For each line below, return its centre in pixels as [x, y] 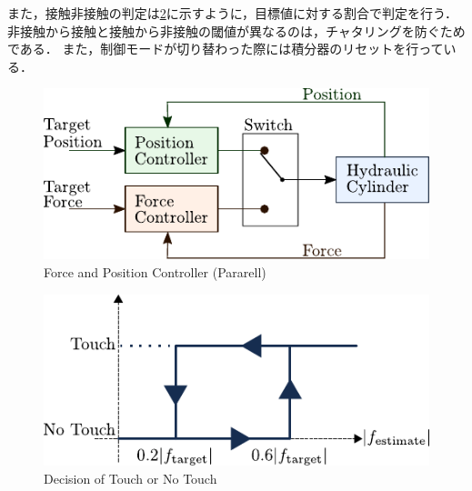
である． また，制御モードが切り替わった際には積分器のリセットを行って [226, 49]
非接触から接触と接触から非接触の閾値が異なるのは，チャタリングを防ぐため [236, 30]
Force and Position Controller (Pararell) [155, 272]
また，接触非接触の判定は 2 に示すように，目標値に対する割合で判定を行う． [232, 13]
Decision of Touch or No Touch [131, 478]
